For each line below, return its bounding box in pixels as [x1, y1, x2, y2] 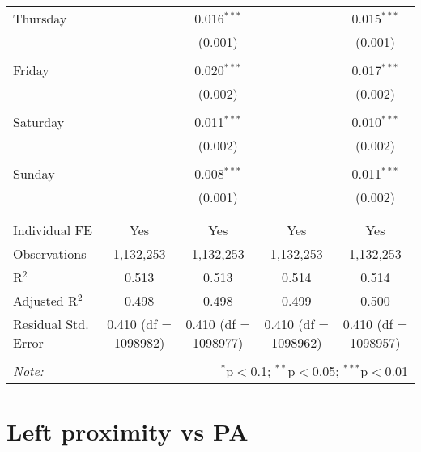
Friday [13, 61, 49, 79]
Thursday [13, 9, 67, 27]
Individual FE [13, 221, 92, 239]
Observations [13, 244, 87, 263]
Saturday [13, 112, 65, 131]
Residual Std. [13, 315, 89, 333]
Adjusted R [13, 291, 78, 310]
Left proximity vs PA [6, 415, 249, 448]
